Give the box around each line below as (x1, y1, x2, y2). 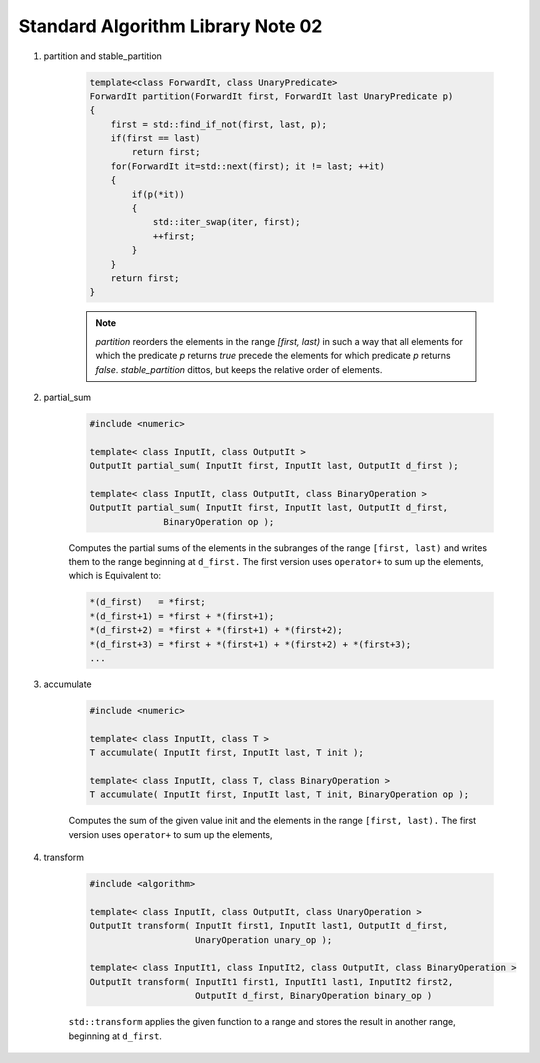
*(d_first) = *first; (89, 596, 207, 608)
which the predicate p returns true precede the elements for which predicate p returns (95, 350, 451, 362)
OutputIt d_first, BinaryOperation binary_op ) (195, 990, 433, 1002)
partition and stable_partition (43, 50, 162, 62)
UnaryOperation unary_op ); (195, 934, 333, 945)
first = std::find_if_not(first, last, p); (110, 118, 327, 130)
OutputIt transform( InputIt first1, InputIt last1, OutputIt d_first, (89, 920, 449, 932)
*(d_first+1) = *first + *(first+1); (89, 610, 275, 622)
